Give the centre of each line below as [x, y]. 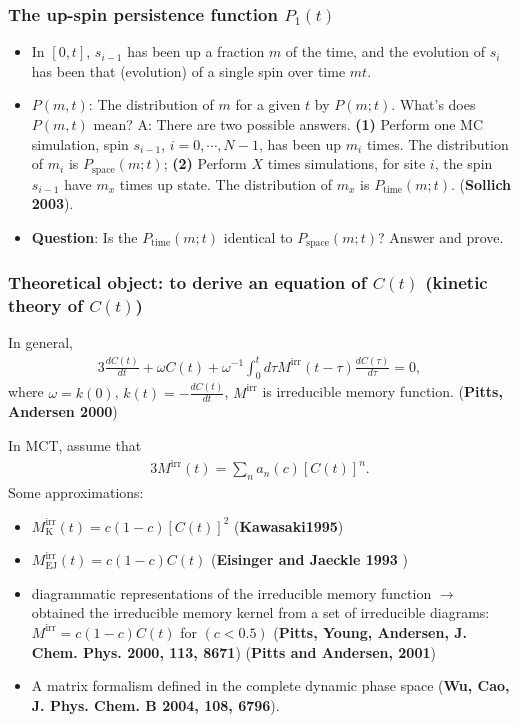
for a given [268, 104]
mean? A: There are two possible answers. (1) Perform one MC [288, 124]
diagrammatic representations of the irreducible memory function [231, 592]
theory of [45, 305]
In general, [40, 342]
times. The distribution [437, 143]
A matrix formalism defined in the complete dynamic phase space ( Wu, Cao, [270, 685]
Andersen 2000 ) [63, 411]
